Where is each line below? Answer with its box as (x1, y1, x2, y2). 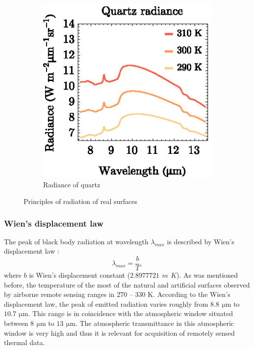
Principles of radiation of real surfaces (24, 196, 137, 206)
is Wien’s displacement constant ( (29, 270, 130, 280)
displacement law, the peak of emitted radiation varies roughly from (4, 298, 208, 309)
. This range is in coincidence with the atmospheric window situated (28, 308, 233, 319)
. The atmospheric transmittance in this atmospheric (75, 318, 234, 328)
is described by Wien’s (167, 236, 234, 246)
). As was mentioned (177, 270, 238, 280)
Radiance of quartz (43, 179, 101, 190)
